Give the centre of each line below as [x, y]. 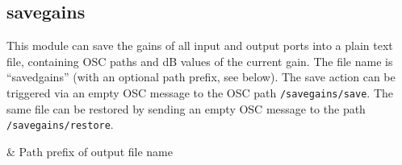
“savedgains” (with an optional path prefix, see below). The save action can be [201, 77]
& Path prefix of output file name [90, 151]
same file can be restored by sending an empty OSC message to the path [186, 108]
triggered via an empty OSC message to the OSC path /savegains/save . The [200, 92]
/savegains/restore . [60, 124]
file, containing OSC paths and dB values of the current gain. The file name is [200, 61]
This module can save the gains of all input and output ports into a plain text [200, 45]
